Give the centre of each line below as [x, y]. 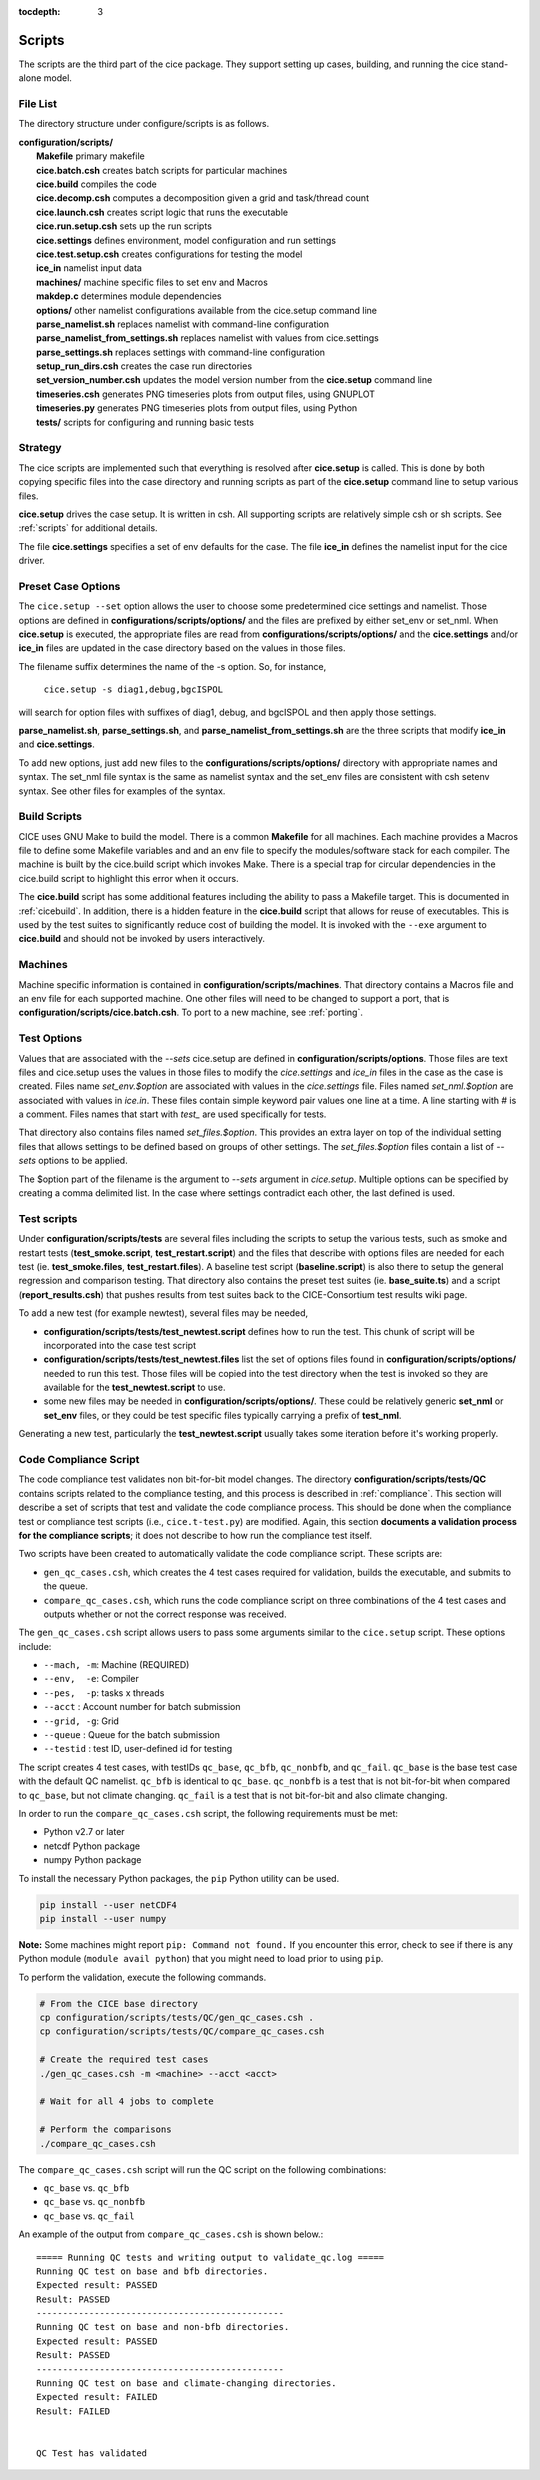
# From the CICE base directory [119, 2003]
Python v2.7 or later [84, 1832]
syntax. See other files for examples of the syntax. [122, 791]
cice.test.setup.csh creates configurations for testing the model [169, 254]
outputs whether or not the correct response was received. [165, 1614]
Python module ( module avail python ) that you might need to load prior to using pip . [201, 1959]
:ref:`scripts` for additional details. [88, 528]
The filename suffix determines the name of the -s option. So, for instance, [172, 666]
